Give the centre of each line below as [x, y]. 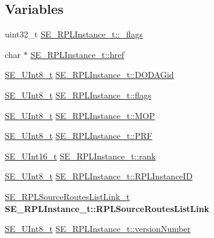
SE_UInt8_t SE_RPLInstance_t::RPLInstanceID [99, 176]
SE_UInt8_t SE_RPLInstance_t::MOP [80, 115]
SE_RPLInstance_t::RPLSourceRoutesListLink [107, 208]
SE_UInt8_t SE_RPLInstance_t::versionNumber [98, 229]
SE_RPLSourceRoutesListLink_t [67, 196]
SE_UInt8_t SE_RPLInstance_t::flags [78, 95]
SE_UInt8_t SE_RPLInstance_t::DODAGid [89, 75]
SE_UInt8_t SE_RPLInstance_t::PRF [79, 136]
